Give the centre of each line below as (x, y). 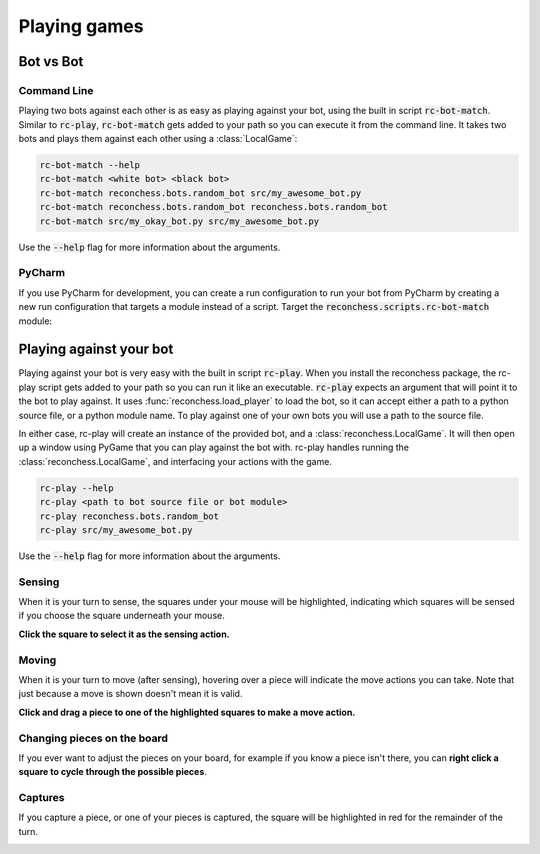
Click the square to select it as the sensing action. (124, 634)
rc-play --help (76, 488)
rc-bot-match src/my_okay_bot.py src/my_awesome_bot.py (179, 221)
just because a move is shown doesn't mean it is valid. (130, 694)
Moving (37, 660)
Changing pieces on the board (93, 738)
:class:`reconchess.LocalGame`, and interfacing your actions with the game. (175, 461)
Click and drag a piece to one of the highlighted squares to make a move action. (187, 712)
